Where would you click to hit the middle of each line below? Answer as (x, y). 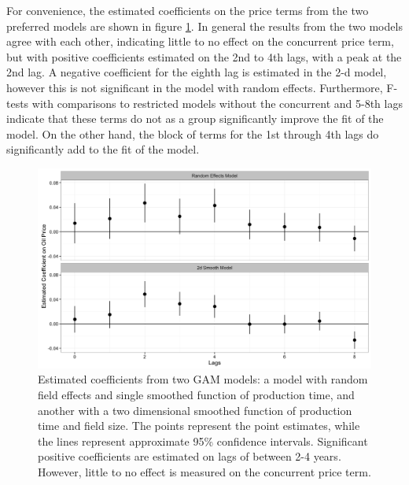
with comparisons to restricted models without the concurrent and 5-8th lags (217, 103)
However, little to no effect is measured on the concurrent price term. (204, 471)
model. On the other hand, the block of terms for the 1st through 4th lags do (193, 133)
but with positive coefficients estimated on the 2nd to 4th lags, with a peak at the (204, 56)
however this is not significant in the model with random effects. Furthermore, (195, 87)
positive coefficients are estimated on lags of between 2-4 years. (190, 456)
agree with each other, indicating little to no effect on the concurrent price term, (200, 41)
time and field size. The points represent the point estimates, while (199, 426)
